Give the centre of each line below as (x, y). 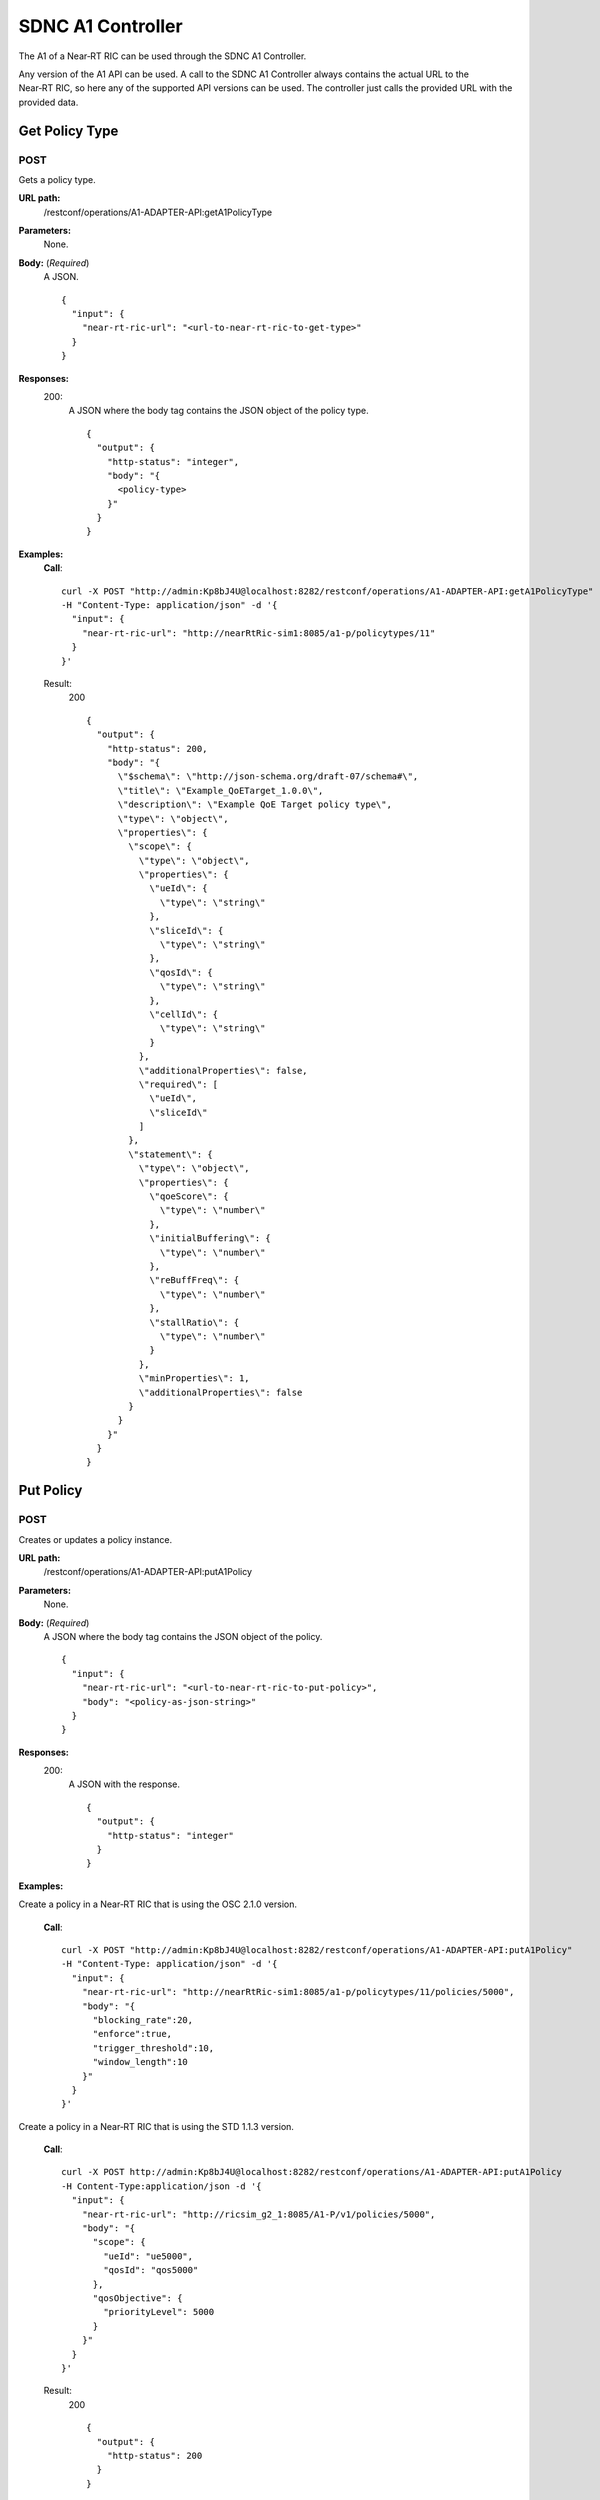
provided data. (48, 102)
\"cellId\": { (184, 1014)
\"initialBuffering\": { (210, 1238)
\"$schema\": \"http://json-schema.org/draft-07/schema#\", (268, 776)
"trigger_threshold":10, (153, 2048)
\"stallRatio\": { (194, 1322)
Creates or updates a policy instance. (95, 1539)
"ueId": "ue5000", (148, 2256)
